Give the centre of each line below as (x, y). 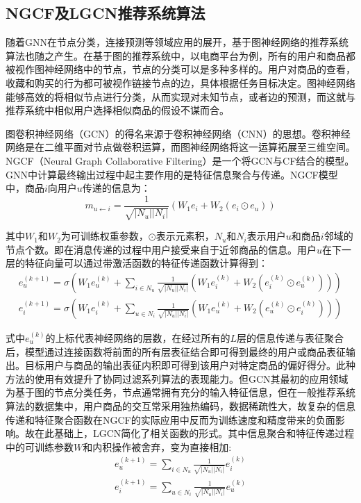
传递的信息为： (116, 188)
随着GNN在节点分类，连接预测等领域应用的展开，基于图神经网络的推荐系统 (177, 42)
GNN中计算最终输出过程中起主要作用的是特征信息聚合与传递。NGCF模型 (172, 174)
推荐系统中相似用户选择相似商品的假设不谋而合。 (117, 110)
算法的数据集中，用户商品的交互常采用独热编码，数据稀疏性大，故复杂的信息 (180, 406)
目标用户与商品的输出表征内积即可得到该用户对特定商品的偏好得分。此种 (190, 365)
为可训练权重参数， (104, 236)
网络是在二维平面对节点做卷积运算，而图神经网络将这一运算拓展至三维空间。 (180, 147)
